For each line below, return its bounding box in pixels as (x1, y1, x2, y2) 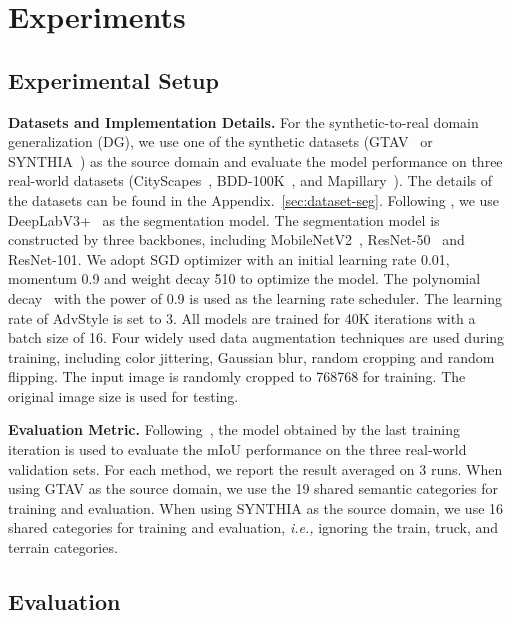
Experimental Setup (8, 64, 219, 95)
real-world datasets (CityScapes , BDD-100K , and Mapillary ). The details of (8, 170, 493, 191)
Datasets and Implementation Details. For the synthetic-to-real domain (8, 111, 479, 132)
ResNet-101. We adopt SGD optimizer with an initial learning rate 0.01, (8, 248, 450, 269)
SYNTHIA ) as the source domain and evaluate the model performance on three (8, 150, 503, 171)
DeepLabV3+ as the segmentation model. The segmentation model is (8, 209, 440, 230)
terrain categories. (8, 537, 118, 558)
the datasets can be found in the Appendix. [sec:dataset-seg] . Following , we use (8, 189, 500, 210)
